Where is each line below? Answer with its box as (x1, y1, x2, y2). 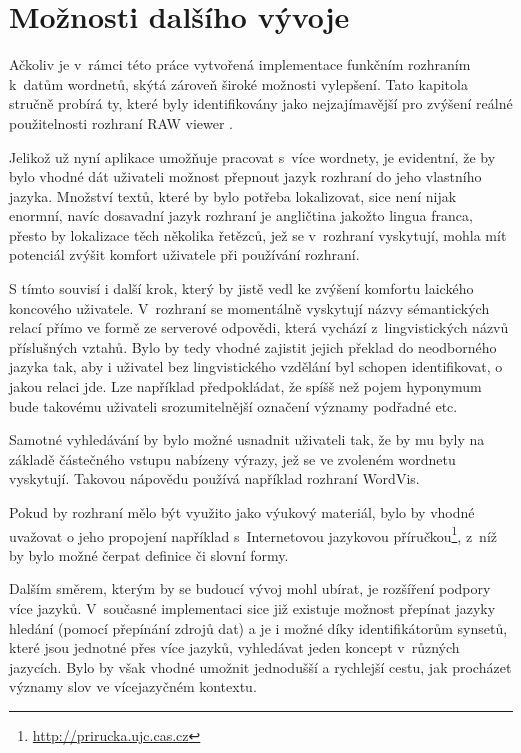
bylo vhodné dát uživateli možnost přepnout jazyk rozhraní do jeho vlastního (9, 166, 482, 187)
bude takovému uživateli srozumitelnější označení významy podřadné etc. (9, 395, 458, 416)
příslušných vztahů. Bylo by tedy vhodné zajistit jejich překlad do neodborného (9, 336, 497, 357)
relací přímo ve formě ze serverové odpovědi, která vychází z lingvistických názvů (9, 317, 509, 338)
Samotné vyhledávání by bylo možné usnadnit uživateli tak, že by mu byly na (9, 429, 485, 450)
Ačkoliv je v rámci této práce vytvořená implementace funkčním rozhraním (9, 54, 471, 75)
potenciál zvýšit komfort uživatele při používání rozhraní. (9, 244, 360, 265)
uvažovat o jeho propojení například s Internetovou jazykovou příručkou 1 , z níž (9, 522, 498, 546)
